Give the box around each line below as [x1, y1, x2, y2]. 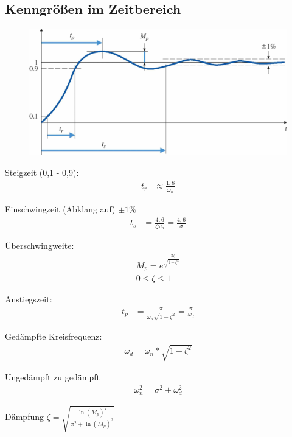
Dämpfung [5, 410, 44, 422]
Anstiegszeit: [5, 293, 52, 306]
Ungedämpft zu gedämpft [5, 371, 100, 383]
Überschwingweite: [5, 239, 74, 252]
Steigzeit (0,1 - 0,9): [5, 166, 79, 179]
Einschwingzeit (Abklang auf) [5, 203, 116, 215]
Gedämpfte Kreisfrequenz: [5, 330, 102, 343]
